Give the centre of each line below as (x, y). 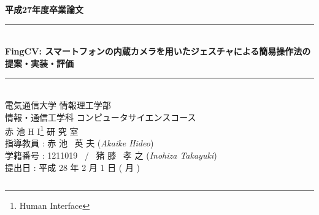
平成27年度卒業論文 (44, 9)
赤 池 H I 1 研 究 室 (42, 130)
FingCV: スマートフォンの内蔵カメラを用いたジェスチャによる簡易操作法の (158, 51)
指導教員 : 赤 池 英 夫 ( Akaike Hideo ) (79, 143)
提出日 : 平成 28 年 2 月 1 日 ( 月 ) (73, 167)
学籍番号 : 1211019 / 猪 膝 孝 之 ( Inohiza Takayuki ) (111, 155)
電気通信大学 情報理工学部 (58, 104)
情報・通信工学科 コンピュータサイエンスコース (101, 117)
